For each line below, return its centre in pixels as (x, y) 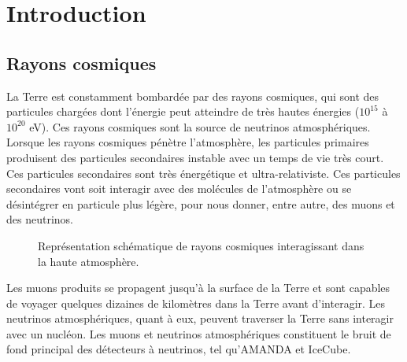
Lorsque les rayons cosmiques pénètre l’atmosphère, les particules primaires (188, 142)
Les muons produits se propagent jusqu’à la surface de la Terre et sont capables (198, 288)
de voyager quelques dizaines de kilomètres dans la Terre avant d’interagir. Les (196, 303)
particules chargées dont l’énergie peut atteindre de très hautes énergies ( (183, 111)
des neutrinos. (40, 219)
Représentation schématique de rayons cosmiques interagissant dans (201, 245)
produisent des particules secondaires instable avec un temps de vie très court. (195, 157)
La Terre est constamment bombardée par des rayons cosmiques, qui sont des (193, 96)
